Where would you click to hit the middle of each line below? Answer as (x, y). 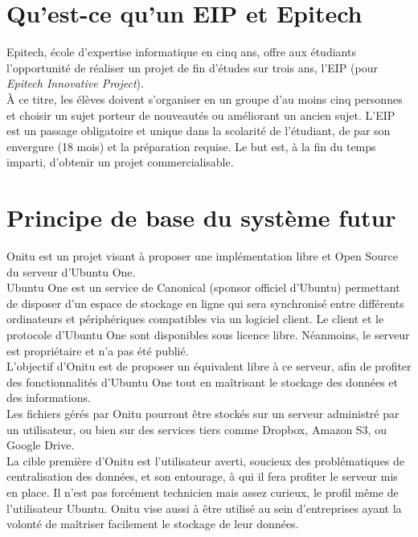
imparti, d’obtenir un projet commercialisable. (120, 162)
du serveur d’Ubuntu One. (71, 271)
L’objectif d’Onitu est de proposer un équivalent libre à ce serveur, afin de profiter (209, 366)
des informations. (49, 398)
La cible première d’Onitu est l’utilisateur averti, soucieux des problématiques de (206, 460)
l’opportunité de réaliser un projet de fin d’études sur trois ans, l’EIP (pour (192, 67)
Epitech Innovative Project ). (75, 83)
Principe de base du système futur (201, 217)
